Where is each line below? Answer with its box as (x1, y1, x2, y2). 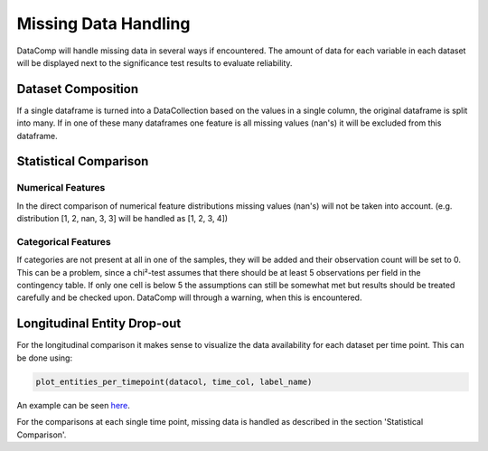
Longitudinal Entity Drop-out (16, 316, 182, 332)
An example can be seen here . (16, 399, 131, 410)
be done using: (16, 352, 72, 363)
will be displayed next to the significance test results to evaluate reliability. (16, 57, 293, 68)
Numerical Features (16, 182, 106, 194)
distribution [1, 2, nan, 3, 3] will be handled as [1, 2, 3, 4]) (16, 213, 229, 224)
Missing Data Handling (16, 14, 191, 33)
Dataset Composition (16, 81, 139, 97)
